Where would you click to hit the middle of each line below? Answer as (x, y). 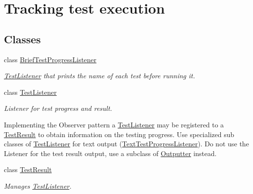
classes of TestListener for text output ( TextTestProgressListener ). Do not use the (126, 144)
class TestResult (28, 169)
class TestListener (30, 92)
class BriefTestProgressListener (50, 59)
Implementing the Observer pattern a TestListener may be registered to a (114, 124)
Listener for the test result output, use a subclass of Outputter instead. (110, 153)
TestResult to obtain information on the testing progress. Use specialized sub (119, 134)
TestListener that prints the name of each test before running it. (100, 76)
